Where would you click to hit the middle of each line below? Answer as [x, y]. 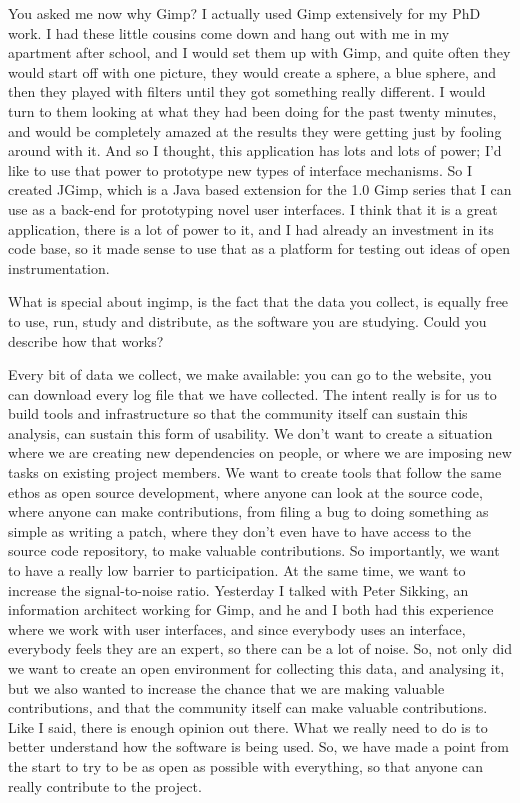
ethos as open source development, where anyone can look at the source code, [245, 491]
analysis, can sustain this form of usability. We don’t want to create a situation [250, 432]
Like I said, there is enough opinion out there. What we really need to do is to [248, 726]
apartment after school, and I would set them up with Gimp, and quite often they [259, 52]
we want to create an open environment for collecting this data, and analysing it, [256, 668]
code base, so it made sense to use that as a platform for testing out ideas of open [259, 248]
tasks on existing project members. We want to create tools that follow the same [255, 472]
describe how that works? [86, 340]
